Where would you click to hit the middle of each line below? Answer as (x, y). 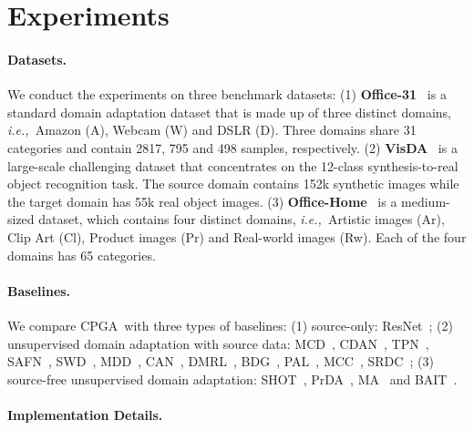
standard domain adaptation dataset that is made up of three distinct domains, (230, 112)
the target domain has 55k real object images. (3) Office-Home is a (202, 201)
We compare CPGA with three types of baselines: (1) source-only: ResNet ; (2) (231, 325)
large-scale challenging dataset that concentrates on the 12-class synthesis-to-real (233, 165)
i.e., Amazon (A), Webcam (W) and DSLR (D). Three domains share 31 (212, 130)
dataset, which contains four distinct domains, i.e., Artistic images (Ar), (242, 219)
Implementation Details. (85, 414)
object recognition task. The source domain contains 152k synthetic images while (233, 184)
